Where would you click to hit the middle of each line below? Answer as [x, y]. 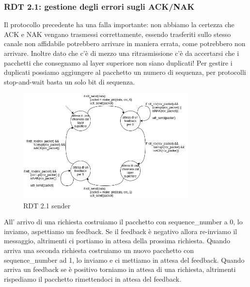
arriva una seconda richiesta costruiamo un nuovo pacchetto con [99, 250]
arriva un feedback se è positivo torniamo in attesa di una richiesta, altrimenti [120, 269]
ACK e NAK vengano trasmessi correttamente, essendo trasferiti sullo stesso [117, 34]
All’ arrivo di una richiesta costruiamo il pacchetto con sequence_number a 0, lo [123, 222]
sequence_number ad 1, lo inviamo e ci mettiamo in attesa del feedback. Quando [124, 260]
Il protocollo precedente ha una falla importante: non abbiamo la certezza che [119, 25]
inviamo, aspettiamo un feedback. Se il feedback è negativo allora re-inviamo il [121, 231]
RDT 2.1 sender [47, 205]
